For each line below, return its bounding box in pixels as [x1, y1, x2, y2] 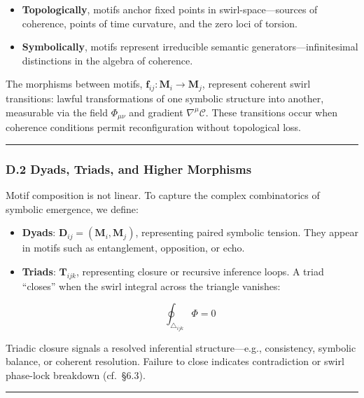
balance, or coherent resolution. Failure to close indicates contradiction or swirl [6, 354, 344, 369]
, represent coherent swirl [202, 76, 311, 91]
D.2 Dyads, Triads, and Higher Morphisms [6, 160, 252, 177]
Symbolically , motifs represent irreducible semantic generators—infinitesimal [22, 39, 358, 54]
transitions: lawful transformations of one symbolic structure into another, [6, 91, 324, 106]
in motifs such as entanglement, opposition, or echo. [22, 240, 245, 255]
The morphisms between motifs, [6, 76, 143, 91]
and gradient [129, 104, 183, 119]
